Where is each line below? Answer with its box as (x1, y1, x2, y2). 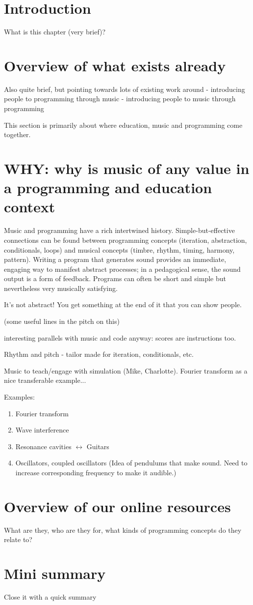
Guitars (86, 441, 109, 451)
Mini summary (4, 563, 106, 583)
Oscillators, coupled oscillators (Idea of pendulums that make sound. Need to (15, 458, 248, 468)
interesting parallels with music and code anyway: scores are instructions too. (4, 332, 236, 343)
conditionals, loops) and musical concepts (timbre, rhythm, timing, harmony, (4, 244, 235, 255)
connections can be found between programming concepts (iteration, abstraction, (4, 234, 247, 245)
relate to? (4, 534, 32, 545)
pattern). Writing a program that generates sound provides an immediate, (4, 254, 227, 264)
